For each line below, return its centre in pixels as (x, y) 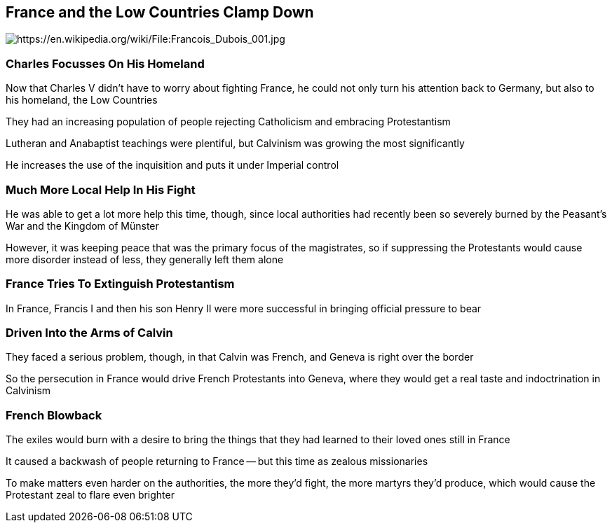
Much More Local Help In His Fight (101, 189)
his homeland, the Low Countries (82, 100)
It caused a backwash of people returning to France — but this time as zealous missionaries (217, 461)
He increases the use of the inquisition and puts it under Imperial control (172, 165)
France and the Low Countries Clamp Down (160, 12)
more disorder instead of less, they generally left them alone (145, 259)
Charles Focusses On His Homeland (105, 63)
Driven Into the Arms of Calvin (89, 333)
